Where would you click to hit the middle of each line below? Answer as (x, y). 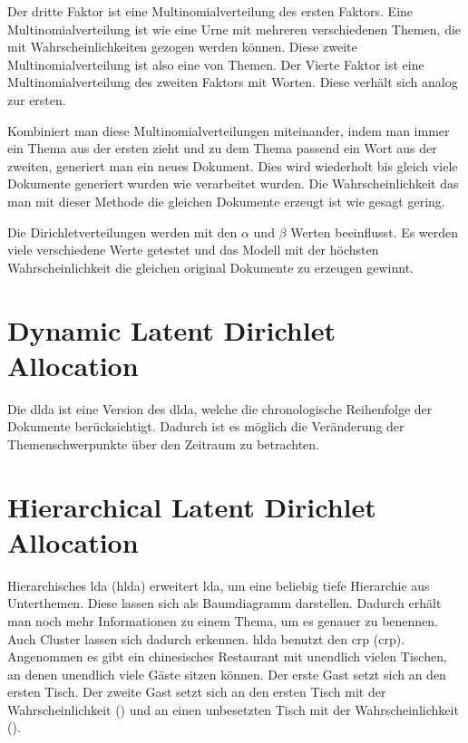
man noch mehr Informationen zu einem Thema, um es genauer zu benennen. (223, 620)
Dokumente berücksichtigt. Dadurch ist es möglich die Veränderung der (206, 426)
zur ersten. (37, 99)
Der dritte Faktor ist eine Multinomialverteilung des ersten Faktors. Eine (210, 11)
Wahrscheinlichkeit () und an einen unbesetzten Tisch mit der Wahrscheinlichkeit (233, 709)
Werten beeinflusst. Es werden (375, 232)
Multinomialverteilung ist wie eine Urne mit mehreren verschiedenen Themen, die (234, 29)
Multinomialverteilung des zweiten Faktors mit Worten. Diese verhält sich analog (233, 82)
